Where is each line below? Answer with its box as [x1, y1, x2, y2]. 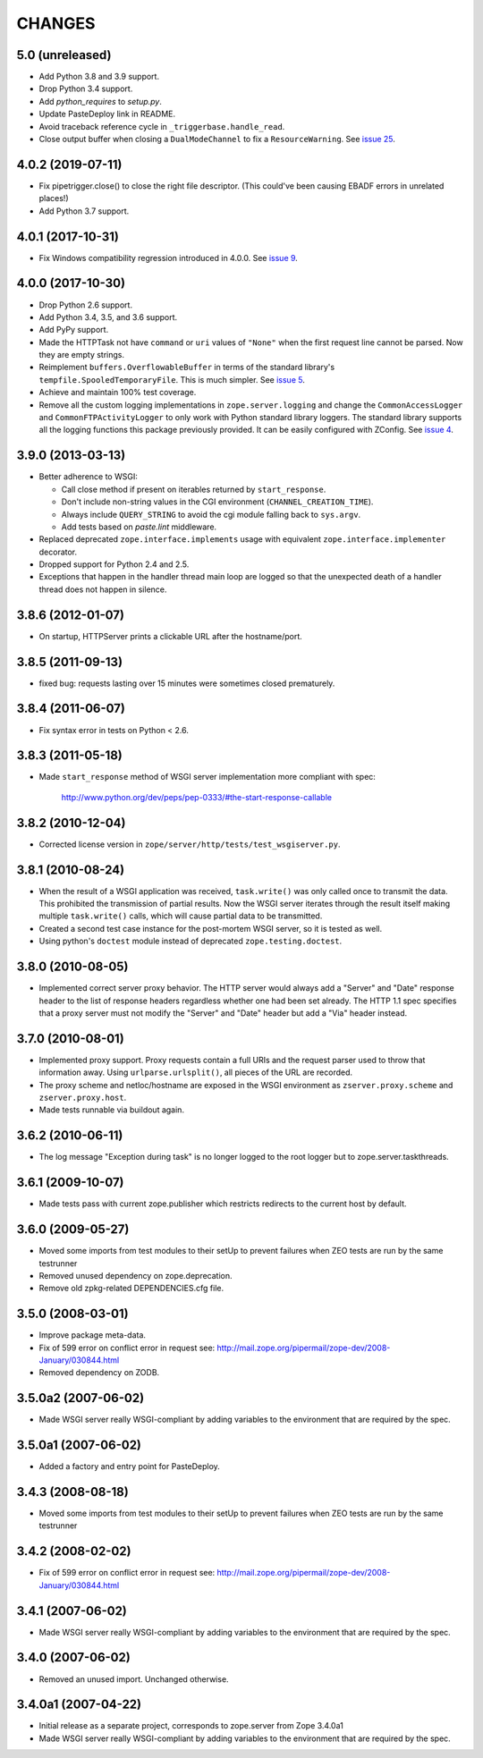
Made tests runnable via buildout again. [38, 1104, 185, 1115]
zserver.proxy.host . [38, 1092, 127, 1103]
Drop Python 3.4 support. [38, 83, 133, 94]
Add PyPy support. [38, 325, 109, 335]
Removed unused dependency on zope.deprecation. [38, 1270, 233, 1280]
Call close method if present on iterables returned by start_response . [61, 484, 326, 494]
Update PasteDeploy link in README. [38, 108, 176, 120]
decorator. [38, 546, 78, 557]
